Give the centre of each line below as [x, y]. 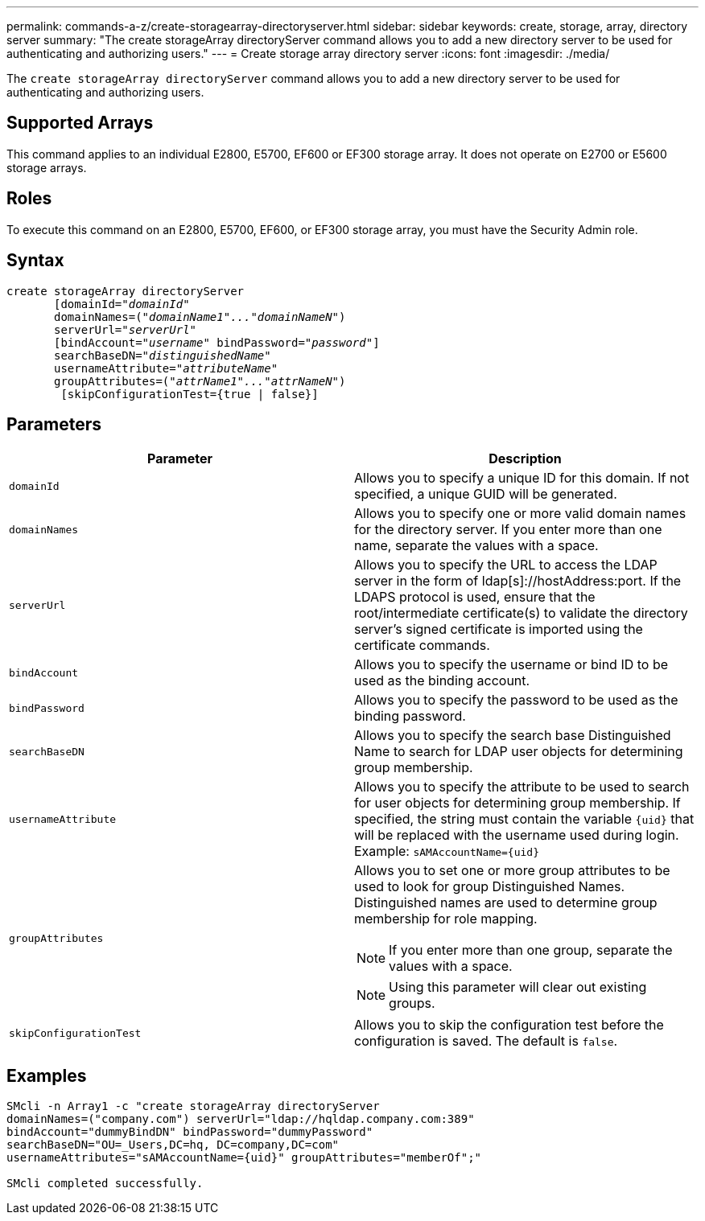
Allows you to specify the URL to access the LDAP [506, 565]
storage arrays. [47, 167]
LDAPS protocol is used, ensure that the [475, 597]
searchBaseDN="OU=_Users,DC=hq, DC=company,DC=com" [173, 1145]
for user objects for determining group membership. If [517, 803]
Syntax [35, 261]
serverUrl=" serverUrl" [126, 329]
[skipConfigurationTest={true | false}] [190, 394]
